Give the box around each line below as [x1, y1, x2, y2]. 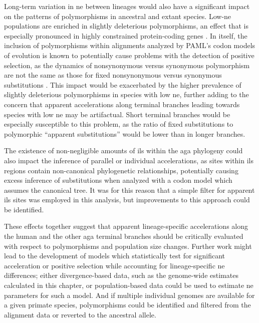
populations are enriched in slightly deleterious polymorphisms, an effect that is [4, 21, 248, 31]
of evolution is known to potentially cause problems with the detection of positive [4, 50, 254, 60]
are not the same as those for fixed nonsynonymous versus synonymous [4, 70, 222, 80]
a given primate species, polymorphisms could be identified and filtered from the [4, 299, 251, 310]
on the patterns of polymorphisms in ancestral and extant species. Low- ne [4, 11, 231, 21]
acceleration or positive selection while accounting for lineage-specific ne [4, 260, 225, 270]
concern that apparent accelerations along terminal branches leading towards [4, 99, 240, 109]
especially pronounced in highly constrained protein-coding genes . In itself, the [4, 30, 247, 41]
